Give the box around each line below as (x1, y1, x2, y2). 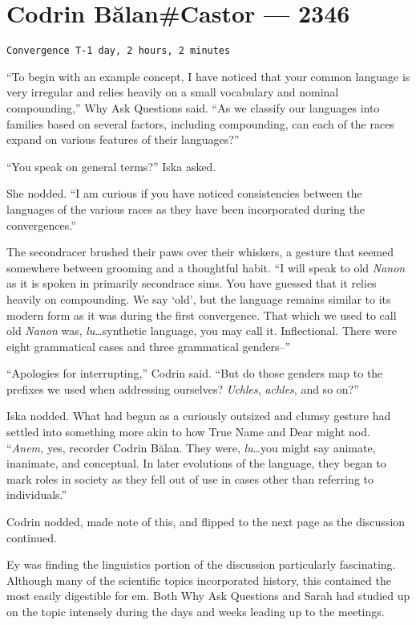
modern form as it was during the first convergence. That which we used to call (6, 306, 397, 323)
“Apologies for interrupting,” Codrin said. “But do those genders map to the (6, 365, 383, 382)
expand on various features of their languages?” (6, 131, 240, 148)
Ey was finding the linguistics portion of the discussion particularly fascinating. (6, 556, 396, 573)
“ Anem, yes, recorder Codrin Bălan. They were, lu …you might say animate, (6, 439, 376, 455)
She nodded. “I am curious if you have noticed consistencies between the (6, 185, 362, 202)
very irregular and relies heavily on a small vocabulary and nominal (6, 84, 339, 100)
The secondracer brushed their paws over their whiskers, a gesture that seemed (6, 243, 394, 260)
